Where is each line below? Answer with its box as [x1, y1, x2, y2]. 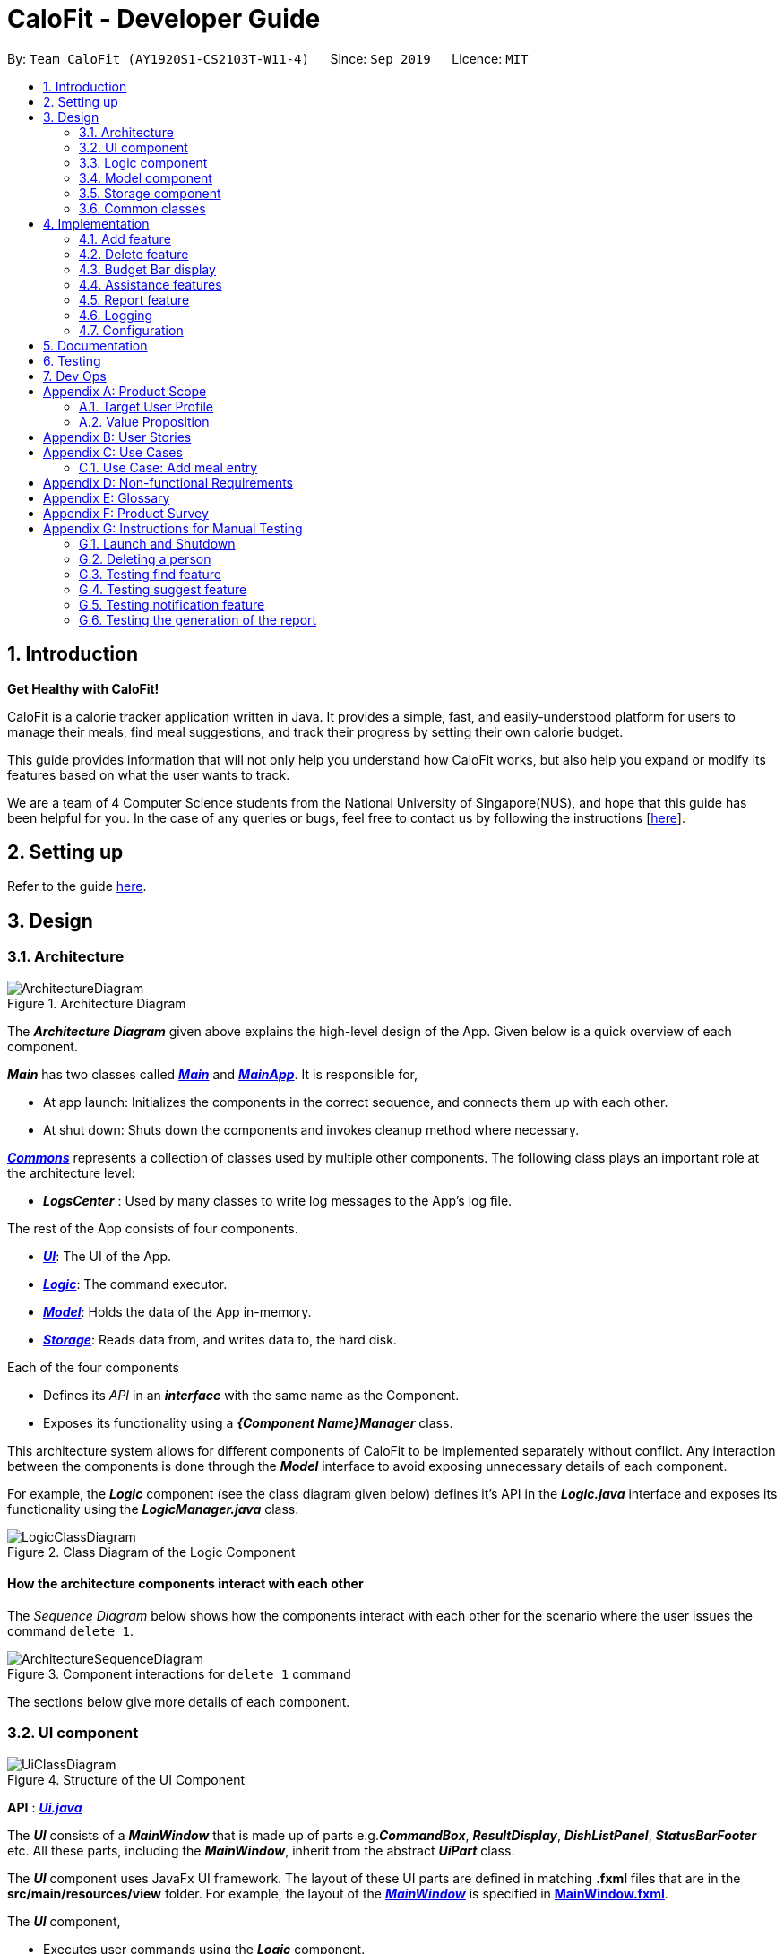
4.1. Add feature [79, 230, 171, 246]
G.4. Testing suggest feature [79, 581, 247, 597]
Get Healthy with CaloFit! [7, 680, 159, 696]
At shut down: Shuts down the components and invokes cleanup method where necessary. [43, 1121, 580, 1137]
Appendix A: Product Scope [43, 383, 207, 399]
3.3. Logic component [79, 154, 208, 170]
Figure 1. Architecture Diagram [7, 995, 186, 1011]
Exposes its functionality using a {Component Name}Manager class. [43, 1414, 453, 1431]
